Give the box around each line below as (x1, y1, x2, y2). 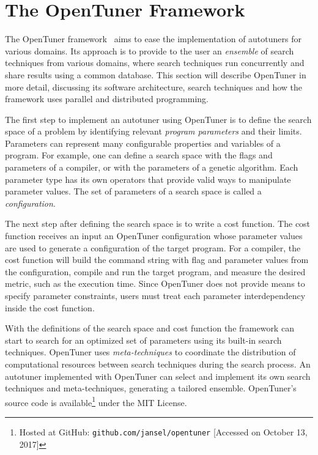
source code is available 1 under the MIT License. (5, 394, 187, 409)
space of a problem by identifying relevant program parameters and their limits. (5, 125, 302, 138)
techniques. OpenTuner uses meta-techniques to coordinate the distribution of (5, 346, 296, 358)
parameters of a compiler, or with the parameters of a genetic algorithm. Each (5, 161, 298, 174)
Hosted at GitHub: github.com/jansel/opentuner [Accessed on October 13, (19, 426, 308, 438)
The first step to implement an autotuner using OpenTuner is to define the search (5, 113, 312, 125)
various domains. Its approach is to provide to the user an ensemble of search (5, 44, 294, 57)
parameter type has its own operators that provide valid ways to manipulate (5, 172, 291, 185)
